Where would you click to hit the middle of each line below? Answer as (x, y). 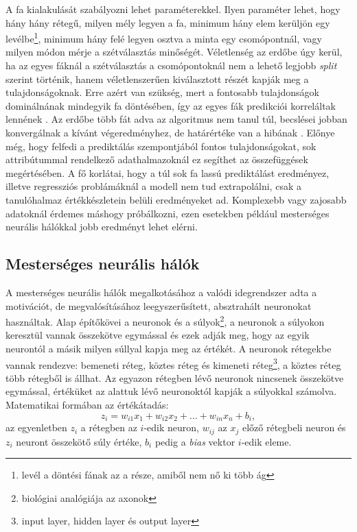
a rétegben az (109, 427)
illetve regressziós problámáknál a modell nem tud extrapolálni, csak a (153, 186)
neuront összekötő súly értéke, (79, 441)
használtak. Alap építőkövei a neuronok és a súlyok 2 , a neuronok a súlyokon (165, 321)
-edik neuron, (171, 427)
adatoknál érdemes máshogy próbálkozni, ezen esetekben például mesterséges (168, 213)
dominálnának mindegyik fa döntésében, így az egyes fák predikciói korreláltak (171, 105)
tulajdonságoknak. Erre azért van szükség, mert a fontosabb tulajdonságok (162, 92)
